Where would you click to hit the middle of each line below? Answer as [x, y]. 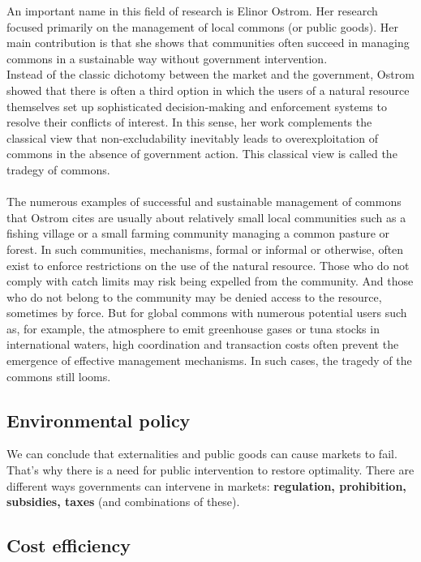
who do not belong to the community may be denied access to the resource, [194, 296]
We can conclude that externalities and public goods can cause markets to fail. [202, 454]
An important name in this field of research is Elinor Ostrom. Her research [192, 11]
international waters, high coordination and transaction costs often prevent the [203, 344]
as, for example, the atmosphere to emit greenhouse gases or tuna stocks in [193, 328]
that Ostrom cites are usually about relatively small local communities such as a [206, 217]
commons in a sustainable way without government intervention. [167, 58]
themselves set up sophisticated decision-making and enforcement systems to [197, 106]
